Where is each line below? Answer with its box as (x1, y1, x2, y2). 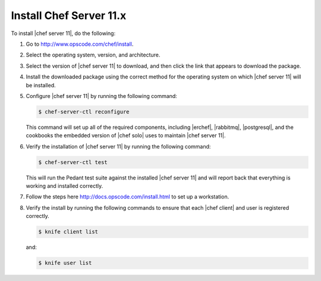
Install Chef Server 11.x (11, 9, 127, 22)
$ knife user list (38, 260, 92, 267)
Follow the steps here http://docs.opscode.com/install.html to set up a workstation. (26, 193, 229, 200)
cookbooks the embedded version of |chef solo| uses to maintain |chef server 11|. (26, 132, 226, 139)
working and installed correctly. (26, 182, 103, 190)
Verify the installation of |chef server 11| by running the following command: (26, 143, 211, 150)
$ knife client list (38, 229, 98, 235)
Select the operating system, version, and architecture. (26, 51, 160, 59)
